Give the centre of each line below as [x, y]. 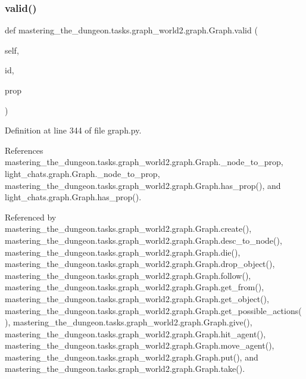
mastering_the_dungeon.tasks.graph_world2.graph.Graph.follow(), [128, 275]
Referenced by [31, 217]
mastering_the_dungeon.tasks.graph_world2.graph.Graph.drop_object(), [140, 264]
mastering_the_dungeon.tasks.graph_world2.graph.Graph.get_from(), [135, 287]
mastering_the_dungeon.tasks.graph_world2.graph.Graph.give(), [132, 322]
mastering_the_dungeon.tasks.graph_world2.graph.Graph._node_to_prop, [144, 162]
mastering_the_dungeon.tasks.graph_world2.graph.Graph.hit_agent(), [135, 333]
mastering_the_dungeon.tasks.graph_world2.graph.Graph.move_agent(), [140, 345]
